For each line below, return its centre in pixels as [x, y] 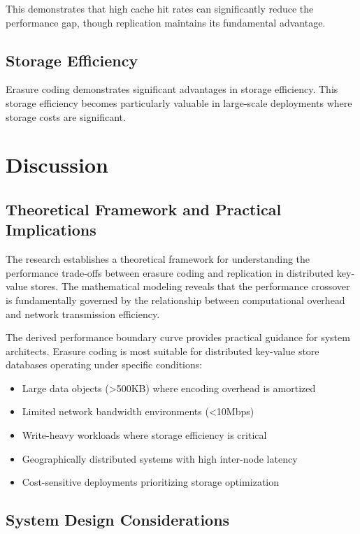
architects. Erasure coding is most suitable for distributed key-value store [163, 351]
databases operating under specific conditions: [104, 365]
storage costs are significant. [66, 116]
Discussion [57, 165]
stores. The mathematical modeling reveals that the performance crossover [190, 286]
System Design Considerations [118, 520]
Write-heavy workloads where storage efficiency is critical [144, 435]
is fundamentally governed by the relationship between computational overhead [175, 300]
